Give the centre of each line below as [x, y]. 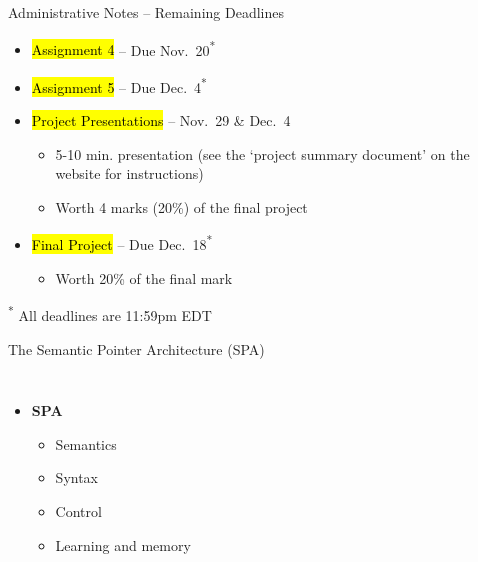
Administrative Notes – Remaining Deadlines [146, 12]
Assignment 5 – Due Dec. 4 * [119, 85]
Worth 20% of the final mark [144, 277]
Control [78, 510]
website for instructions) [129, 173]
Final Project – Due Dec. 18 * [122, 243]
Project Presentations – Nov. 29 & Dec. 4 [161, 120]
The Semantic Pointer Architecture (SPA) [136, 348]
